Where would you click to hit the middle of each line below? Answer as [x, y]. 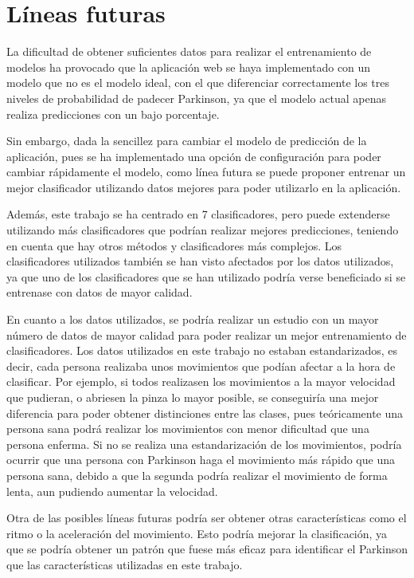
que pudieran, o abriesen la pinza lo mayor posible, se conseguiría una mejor [193, 397]
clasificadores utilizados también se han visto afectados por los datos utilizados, [200, 261]
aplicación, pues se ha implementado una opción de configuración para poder [194, 156]
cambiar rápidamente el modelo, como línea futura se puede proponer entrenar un [206, 172]
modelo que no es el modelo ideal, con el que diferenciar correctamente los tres [198, 83]
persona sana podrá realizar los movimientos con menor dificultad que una [188, 429]
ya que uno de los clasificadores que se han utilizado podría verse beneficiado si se [206, 276]
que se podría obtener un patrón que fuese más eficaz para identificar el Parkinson [207, 549]
